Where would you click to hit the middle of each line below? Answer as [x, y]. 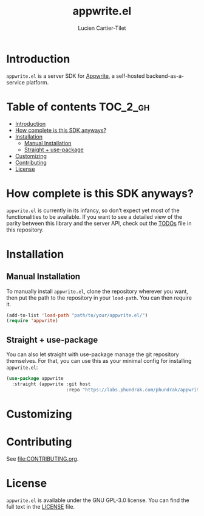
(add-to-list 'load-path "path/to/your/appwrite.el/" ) [77, 315]
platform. [38, 82]
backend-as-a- [165, 76]
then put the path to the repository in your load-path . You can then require [99, 298]
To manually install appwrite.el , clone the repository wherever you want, [97, 291]
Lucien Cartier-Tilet [102, 28]
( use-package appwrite [35, 379]
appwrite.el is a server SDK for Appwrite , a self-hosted [76, 76]
